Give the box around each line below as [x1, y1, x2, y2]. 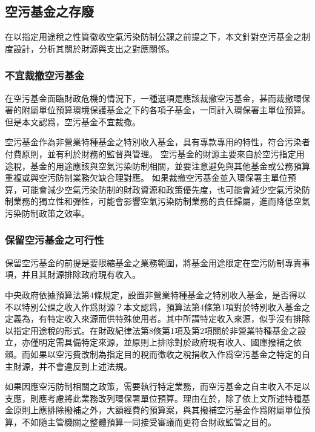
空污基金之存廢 [5, 2, 94, 21]
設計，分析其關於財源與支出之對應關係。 [13, 42, 174, 54]
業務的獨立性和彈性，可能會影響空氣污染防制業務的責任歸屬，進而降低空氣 [13, 195, 310, 208]
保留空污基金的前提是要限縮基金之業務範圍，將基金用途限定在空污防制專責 [5, 256, 302, 269]
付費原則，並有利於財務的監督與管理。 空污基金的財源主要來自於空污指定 [5, 147, 296, 160]
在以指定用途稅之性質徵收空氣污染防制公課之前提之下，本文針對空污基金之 [5, 30, 302, 43]
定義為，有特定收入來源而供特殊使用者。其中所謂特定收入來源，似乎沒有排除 [5, 312, 310, 325]
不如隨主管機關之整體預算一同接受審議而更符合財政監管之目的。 [21, 415, 276, 428]
